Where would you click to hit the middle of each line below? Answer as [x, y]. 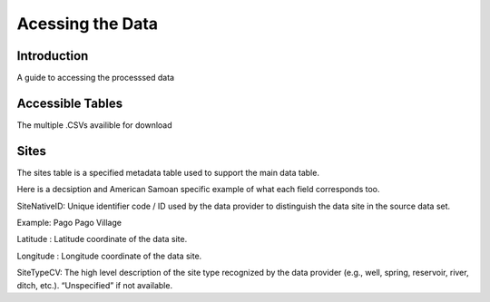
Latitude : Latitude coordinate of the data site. [102, 239]
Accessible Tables [69, 103]
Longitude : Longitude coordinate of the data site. [109, 256]
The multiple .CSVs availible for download [94, 125]
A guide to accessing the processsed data [96, 78]
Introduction [53, 56]
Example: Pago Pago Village [69, 223]
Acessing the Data [88, 24]
